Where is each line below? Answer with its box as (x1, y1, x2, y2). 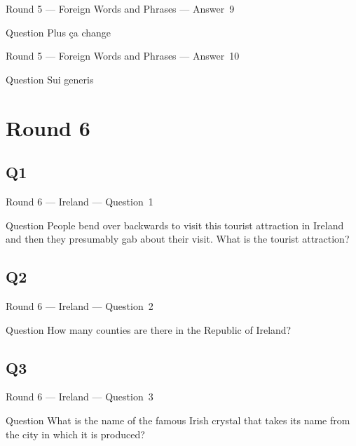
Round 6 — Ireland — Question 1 (6, 194, 153, 208)
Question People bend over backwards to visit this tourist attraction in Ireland (6, 217, 344, 232)
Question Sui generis (6, 72, 94, 86)
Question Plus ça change (6, 25, 111, 39)
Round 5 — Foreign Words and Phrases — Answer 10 (6, 48, 240, 63)
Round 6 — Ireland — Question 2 (6, 298, 153, 313)
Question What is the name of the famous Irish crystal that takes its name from (6, 412, 350, 427)
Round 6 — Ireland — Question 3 (6, 389, 153, 404)
